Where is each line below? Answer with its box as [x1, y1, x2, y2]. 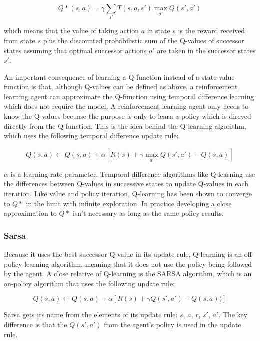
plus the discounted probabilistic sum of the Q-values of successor [43, 35, 244, 45]
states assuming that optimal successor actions [4, 45, 147, 55]
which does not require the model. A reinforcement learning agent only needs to [4, 101, 249, 111]
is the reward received [178, 25, 245, 36]
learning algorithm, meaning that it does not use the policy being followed [24, 258, 252, 269]
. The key [218, 309, 248, 320]
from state [4, 35, 35, 45]
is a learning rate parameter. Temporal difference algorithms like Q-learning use [10, 168, 255, 179]
